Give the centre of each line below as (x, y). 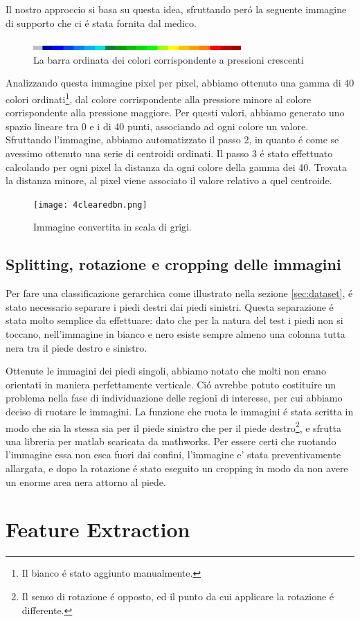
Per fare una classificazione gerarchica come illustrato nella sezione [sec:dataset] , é (179, 293)
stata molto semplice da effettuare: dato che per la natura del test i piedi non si (174, 320)
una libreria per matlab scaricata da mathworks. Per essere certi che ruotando (171, 441)
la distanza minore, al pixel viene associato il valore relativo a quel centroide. (169, 180)
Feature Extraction (98, 529)
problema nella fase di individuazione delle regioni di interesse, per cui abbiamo (174, 398)
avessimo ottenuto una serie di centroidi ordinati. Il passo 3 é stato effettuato (169, 153)
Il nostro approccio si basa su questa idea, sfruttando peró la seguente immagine (176, 9)
